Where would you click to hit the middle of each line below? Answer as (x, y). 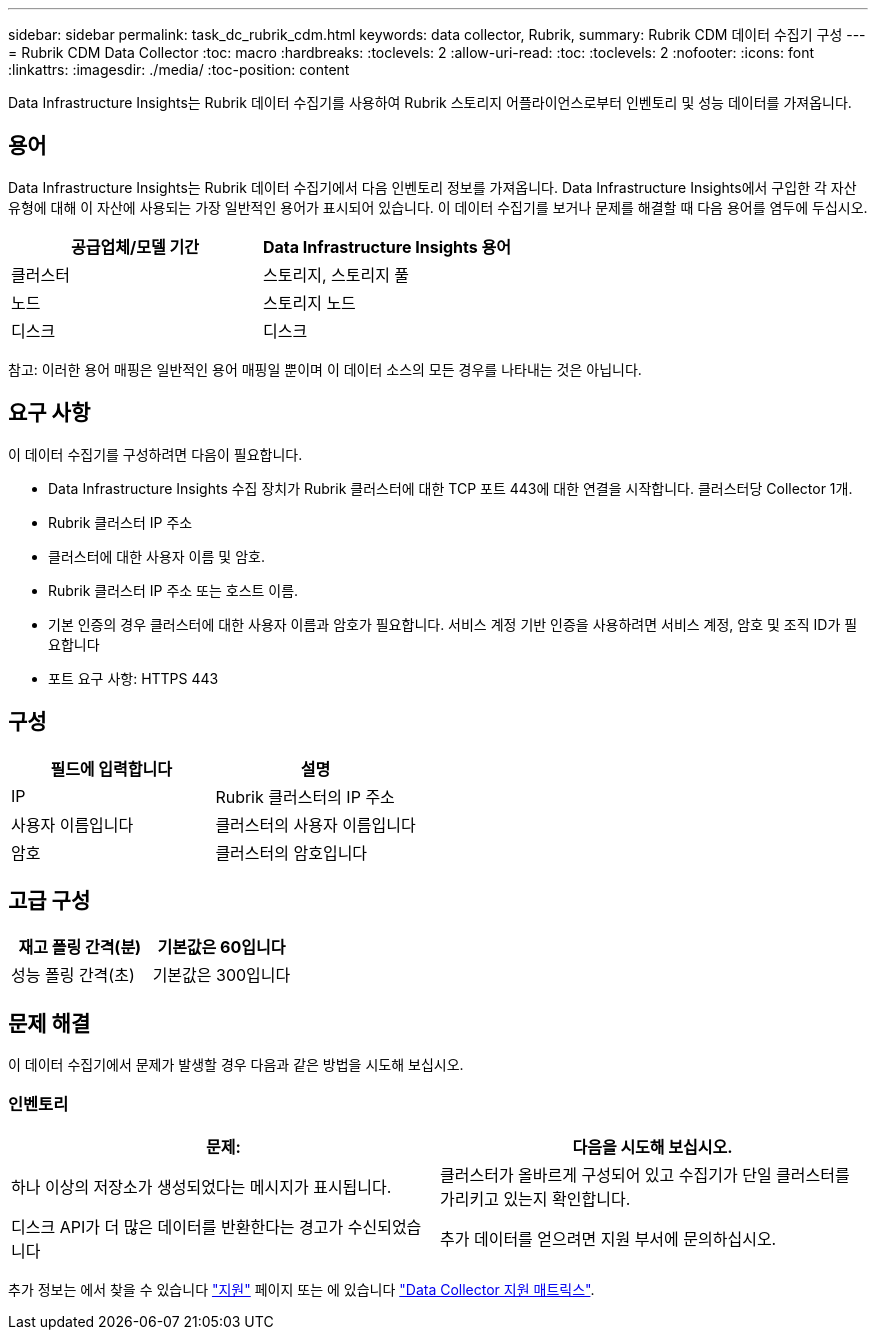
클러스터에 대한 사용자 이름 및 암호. (156, 556)
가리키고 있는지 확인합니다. (535, 1198)
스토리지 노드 (309, 302)
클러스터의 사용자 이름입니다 (315, 824)
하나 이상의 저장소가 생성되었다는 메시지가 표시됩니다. (201, 1186)
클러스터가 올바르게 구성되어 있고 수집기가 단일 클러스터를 (645, 1174)
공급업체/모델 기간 (135, 246)
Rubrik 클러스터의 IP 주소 (305, 796)
